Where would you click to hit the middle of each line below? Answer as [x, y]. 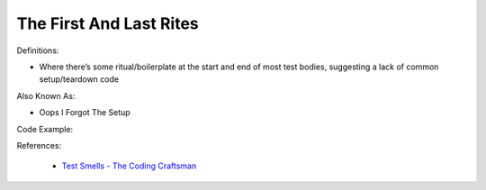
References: [39, 145]
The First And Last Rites [108, 23]
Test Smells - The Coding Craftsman [129, 166]
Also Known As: [46, 95]
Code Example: [45, 129]
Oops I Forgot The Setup [85, 113]
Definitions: [38, 50]
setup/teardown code [79, 79]
